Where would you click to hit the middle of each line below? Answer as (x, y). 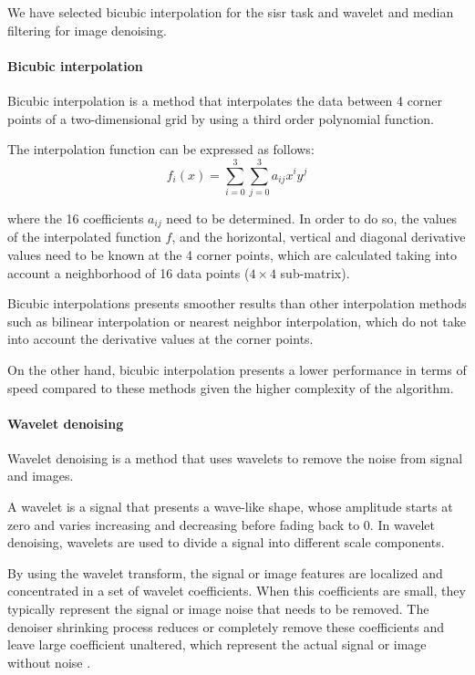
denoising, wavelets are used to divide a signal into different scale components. (226, 542)
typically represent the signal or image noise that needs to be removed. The (218, 609)
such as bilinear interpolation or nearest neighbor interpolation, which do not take (237, 321)
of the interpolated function (84, 237)
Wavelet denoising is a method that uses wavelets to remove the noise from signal (235, 457)
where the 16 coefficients (76, 218)
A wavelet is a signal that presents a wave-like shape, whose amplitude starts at (230, 507)
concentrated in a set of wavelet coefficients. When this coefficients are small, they (237, 591)
